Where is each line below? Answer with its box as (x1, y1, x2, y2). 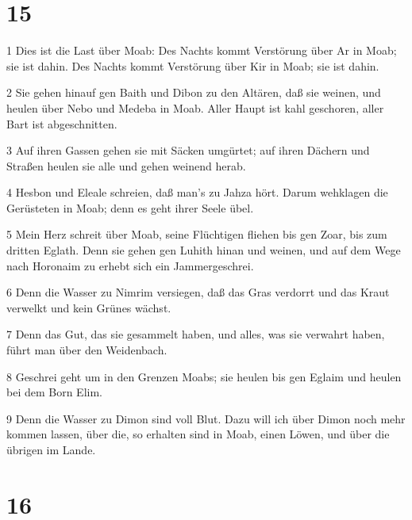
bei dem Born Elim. (6, 384, 102, 400)
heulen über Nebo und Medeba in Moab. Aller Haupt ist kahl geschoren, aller (6, 99, 384, 116)
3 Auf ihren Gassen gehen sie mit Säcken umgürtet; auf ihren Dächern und (6, 142, 370, 159)
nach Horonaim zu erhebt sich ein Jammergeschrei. (6, 257, 254, 273)
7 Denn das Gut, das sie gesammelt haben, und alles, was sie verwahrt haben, (6, 326, 385, 342)
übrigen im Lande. (6, 442, 96, 457)
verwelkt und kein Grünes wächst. (6, 299, 171, 315)
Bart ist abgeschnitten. (6, 115, 117, 132)
